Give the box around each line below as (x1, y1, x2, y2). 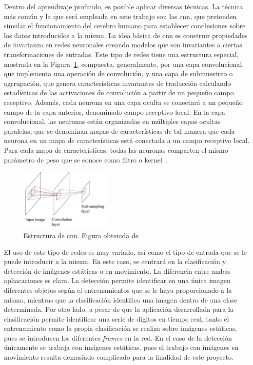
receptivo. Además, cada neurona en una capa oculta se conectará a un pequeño (4, 97, 243, 107)
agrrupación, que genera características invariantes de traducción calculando (4, 78, 231, 88)
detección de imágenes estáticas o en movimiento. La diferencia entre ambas (4, 265, 231, 276)
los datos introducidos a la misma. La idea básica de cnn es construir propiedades (4, 30, 248, 40)
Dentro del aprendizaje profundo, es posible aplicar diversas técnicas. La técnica (4, 1, 243, 11)
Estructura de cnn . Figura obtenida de (23, 230, 138, 240)
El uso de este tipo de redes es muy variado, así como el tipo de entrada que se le (4, 246, 247, 257)
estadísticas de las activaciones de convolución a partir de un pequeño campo (4, 87, 234, 98)
